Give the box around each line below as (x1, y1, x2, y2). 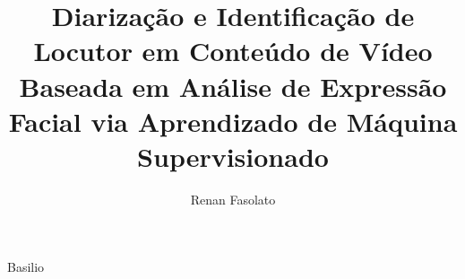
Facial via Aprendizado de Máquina (8, 102, 458, 139)
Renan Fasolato (190, 189, 276, 208)
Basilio (7, 257, 45, 276)
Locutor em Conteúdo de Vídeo (33, 32, 433, 69)
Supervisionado (137, 137, 329, 174)
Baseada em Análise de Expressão (19, 67, 447, 104)
